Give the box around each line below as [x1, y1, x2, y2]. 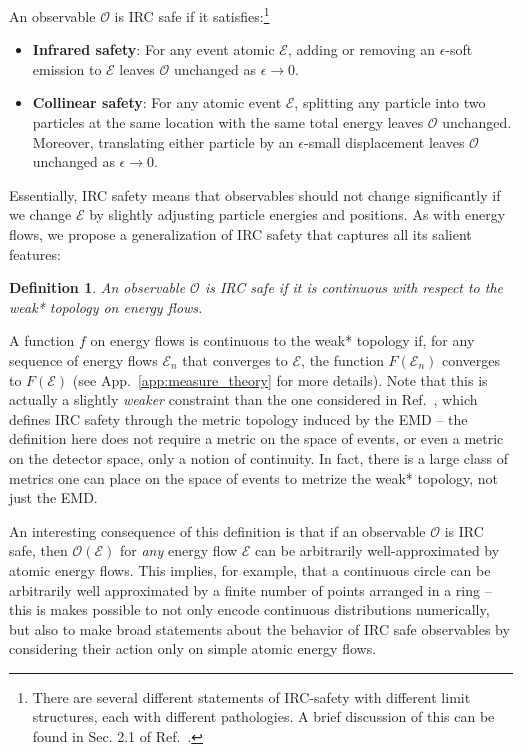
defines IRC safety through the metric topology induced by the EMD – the [9, 408, 468, 429]
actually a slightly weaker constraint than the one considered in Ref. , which [9, 389, 478, 410]
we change [9, 204, 72, 225]
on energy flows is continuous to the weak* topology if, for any [90, 330, 475, 351]
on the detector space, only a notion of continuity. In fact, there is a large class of [9, 447, 508, 468]
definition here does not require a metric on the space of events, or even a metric [9, 428, 504, 449]
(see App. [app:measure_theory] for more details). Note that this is [72, 369, 488, 390]
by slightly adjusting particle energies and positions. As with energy [89, 204, 506, 225]
